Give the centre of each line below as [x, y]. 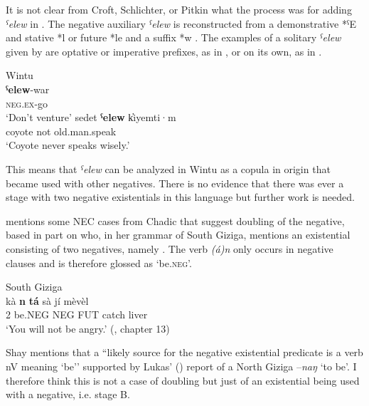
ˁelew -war [28, 89]
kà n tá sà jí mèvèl [47, 300]
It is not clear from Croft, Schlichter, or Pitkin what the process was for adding [179, 9]
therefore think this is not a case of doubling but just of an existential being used [183, 380]
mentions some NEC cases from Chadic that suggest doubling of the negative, [175, 220]
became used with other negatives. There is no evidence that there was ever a [175, 183]
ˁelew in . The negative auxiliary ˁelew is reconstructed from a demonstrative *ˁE [181, 23]
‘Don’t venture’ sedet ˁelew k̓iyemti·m [91, 117]
